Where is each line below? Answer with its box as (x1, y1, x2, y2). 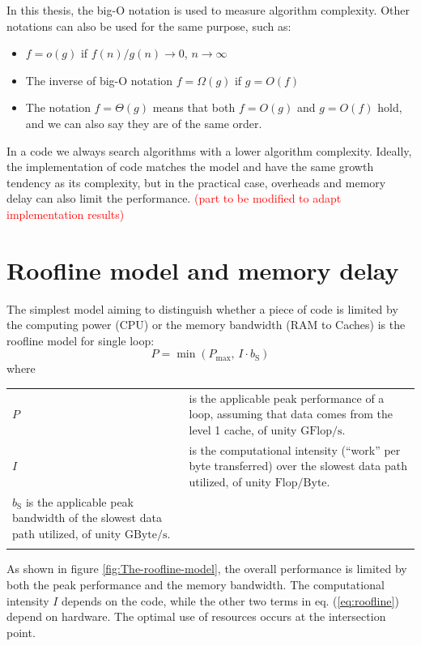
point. (6, 623, 36, 640)
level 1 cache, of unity (189, 421, 297, 438)
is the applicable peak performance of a (189, 389, 385, 406)
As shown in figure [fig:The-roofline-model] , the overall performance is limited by (6, 560, 407, 577)
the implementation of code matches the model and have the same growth (6, 158, 374, 175)
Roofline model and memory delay (6, 253, 399, 286)
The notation (25, 99, 91, 116)
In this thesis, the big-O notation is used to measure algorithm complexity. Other (6, 2, 410, 18)
